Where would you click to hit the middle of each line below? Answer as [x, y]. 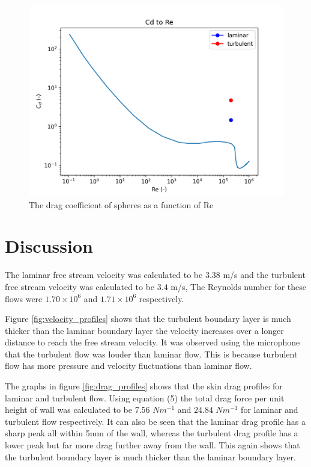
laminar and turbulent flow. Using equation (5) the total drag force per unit [145, 397]
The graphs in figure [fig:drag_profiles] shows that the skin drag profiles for [144, 386]
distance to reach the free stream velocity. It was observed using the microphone [152, 342]
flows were [24, 298]
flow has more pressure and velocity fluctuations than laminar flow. [128, 366]
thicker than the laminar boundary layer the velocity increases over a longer [144, 330]
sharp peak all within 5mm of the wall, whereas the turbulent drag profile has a [152, 433]
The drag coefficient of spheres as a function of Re [121, 204]
